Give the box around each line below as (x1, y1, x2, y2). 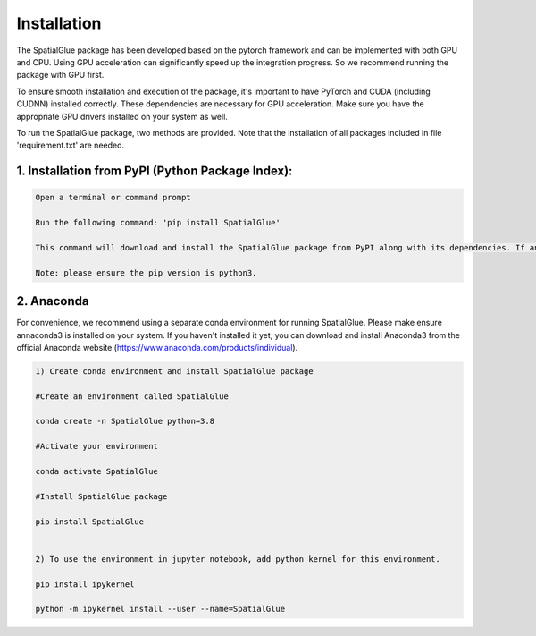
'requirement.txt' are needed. (16, 140, 125, 151)
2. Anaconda (16, 293, 89, 309)
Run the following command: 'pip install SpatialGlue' (35, 217, 281, 228)
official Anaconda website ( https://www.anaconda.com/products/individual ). (16, 342, 298, 352)
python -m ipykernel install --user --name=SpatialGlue (35, 604, 286, 615)
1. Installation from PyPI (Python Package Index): (16, 164, 293, 179)
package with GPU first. (16, 70, 105, 81)
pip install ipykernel (35, 579, 135, 589)
